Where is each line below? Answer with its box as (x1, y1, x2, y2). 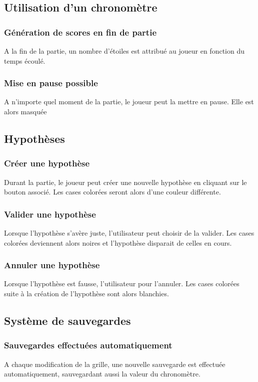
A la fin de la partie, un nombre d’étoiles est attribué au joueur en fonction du (4, 46, 245, 56)
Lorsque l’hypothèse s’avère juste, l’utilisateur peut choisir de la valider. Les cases (4, 228, 254, 238)
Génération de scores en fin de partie (4, 26, 157, 38)
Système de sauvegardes (4, 312, 131, 328)
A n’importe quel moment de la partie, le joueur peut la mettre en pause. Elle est (4, 96, 254, 107)
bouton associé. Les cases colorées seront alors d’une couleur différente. (4, 186, 221, 197)
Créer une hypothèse (4, 157, 90, 169)
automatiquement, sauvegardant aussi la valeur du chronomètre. (4, 368, 200, 379)
